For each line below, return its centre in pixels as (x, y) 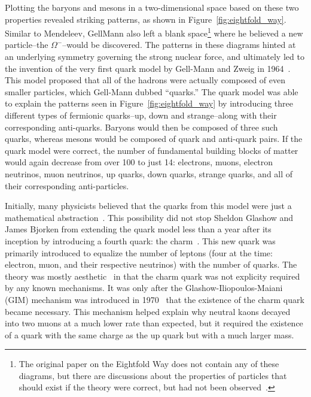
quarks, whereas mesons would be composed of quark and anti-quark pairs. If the (154, 139)
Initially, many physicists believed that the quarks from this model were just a (148, 206)
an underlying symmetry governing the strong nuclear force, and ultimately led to (155, 57)
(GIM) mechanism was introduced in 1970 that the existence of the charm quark (155, 299)
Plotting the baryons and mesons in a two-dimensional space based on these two (152, 7)
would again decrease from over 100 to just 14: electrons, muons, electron (139, 162)
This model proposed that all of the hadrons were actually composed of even (145, 80)
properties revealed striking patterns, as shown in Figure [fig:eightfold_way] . (146, 19)
